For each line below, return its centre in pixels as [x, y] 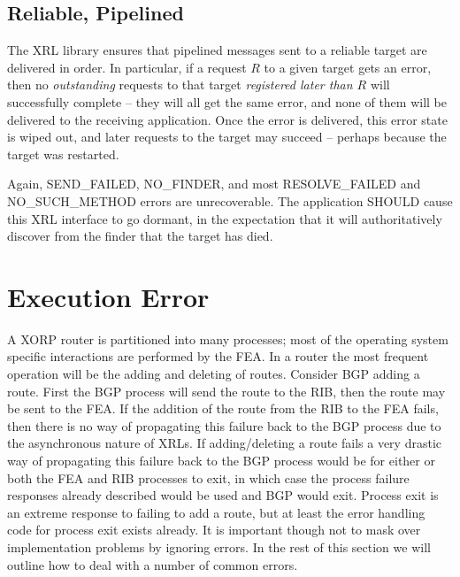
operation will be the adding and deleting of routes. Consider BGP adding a [214, 374]
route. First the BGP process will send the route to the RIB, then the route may [226, 391]
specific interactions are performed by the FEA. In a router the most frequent [218, 356]
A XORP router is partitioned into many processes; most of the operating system [228, 339]
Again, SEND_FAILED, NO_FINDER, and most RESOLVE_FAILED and [214, 184]
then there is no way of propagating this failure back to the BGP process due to [224, 425]
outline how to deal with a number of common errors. [153, 564]
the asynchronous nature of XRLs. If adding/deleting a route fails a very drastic [224, 443]
